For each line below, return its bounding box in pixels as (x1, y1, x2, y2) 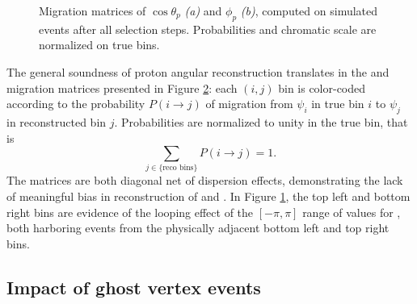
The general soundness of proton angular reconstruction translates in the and (6, 63, 390, 80)
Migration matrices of (39, 2, 146, 19)
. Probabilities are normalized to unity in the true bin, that (114, 113, 408, 130)
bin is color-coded (278, 79, 366, 96)
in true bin (311, 95, 364, 112)
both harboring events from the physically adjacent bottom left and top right (6, 219, 390, 236)
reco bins (162, 164, 194, 173)
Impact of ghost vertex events (6, 274, 261, 299)
